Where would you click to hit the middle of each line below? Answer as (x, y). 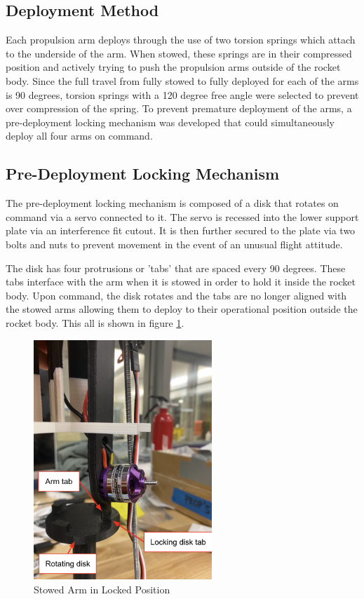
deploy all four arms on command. (79, 136)
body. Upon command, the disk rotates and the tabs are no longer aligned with (176, 295)
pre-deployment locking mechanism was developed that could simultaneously (170, 122)
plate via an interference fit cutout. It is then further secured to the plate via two (181, 230)
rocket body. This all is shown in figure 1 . (95, 322)
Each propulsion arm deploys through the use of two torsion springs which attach (181, 40)
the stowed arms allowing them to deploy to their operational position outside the (182, 309)
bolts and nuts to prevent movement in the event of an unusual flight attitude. (174, 244)
